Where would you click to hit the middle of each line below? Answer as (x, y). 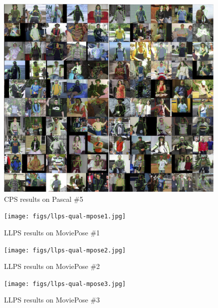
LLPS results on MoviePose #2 (52, 266)
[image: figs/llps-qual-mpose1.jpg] (65, 217)
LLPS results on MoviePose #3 (52, 300)
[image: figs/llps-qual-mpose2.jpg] (65, 250)
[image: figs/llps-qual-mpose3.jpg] (65, 284)
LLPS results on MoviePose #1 (52, 232)
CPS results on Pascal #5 (44, 199)
